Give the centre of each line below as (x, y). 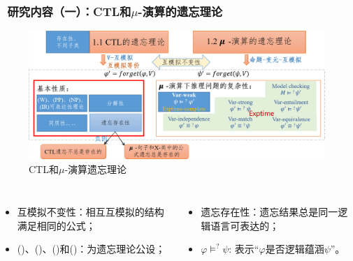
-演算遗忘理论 (96, 169)
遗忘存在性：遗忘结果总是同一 (269, 212)
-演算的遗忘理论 (180, 11)
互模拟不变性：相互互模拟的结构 (91, 212)
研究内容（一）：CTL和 (69, 11)
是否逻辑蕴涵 (295, 249)
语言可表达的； (245, 225)
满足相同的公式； (56, 225)
